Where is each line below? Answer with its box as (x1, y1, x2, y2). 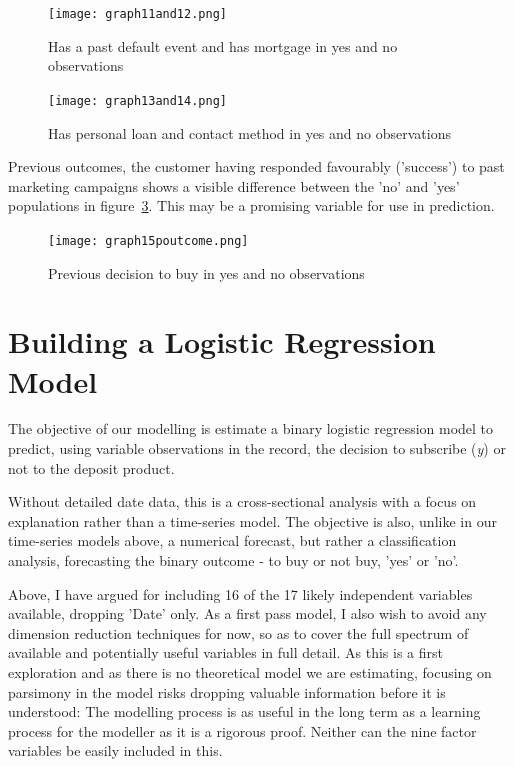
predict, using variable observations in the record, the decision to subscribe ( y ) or (8, 438, 506, 459)
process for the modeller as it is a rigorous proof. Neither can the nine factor (8, 720, 477, 741)
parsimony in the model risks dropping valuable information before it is (8, 681, 446, 702)
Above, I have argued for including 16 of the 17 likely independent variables (8, 583, 473, 604)
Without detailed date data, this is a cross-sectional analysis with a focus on (8, 491, 477, 512)
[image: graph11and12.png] (48, 7, 227, 21)
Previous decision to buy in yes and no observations (48, 262, 365, 283)
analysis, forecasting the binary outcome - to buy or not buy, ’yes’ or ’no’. (8, 550, 459, 570)
